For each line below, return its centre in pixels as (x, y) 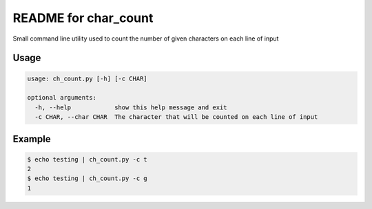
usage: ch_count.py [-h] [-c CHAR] (87, 78)
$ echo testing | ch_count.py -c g (87, 178)
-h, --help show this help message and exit (131, 107)
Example (32, 139)
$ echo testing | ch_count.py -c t (87, 159)
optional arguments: (62, 98)
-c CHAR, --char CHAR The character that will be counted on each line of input (176, 117)
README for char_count (83, 18)
